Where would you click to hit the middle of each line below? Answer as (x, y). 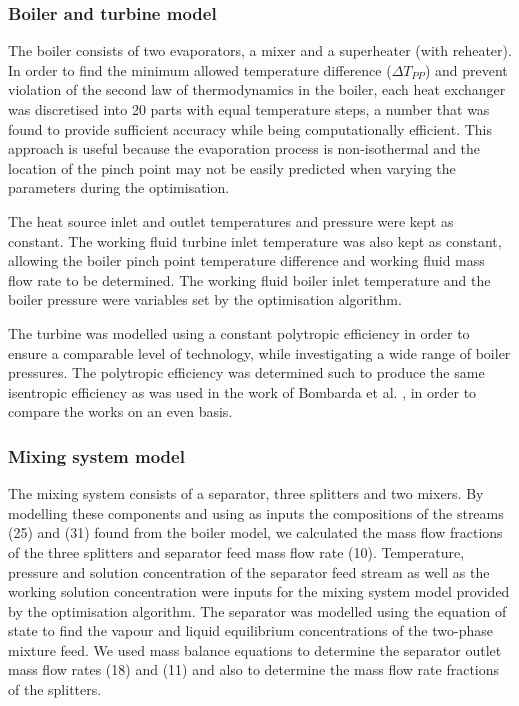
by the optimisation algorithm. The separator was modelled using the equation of (257, 610)
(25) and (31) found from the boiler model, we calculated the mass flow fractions (255, 532)
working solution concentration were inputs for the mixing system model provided (259, 591)
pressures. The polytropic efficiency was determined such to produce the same (246, 372)
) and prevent (466, 69)
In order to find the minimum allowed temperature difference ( (200, 69)
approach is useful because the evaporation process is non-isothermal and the (244, 148)
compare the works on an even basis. (120, 411)
